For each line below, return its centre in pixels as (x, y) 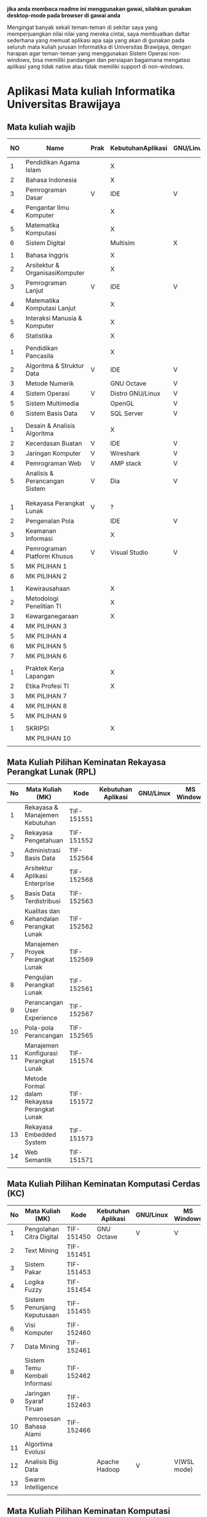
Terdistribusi (43, 901)
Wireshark (125, 453)
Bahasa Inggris (47, 255)
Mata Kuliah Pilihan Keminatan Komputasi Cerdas (104, 1184)
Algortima (39, 1444)
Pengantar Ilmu (47, 207)
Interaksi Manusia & (54, 318)
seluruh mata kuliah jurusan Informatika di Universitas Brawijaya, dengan (99, 47)
